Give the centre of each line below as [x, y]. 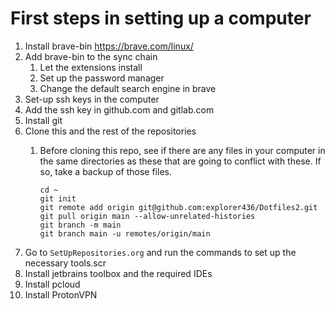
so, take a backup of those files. [105, 171]
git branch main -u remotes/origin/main [125, 233]
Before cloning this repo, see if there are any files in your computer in [182, 150]
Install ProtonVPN [61, 294]
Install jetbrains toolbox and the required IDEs [118, 273]
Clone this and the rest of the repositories [110, 131]
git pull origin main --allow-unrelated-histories [147, 216]
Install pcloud [52, 284]
